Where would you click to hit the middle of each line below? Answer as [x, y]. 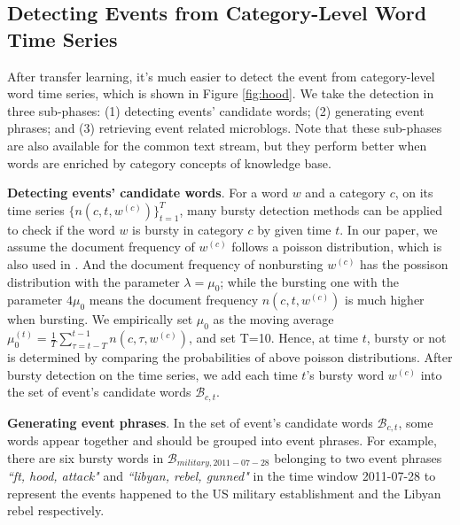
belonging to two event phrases [358, 457]
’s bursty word [345, 374]
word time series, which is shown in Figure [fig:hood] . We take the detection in [221, 93]
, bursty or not [406, 338]
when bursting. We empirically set [100, 319]
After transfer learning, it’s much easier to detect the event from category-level [221, 76]
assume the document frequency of [101, 247]
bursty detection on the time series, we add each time [152, 374]
